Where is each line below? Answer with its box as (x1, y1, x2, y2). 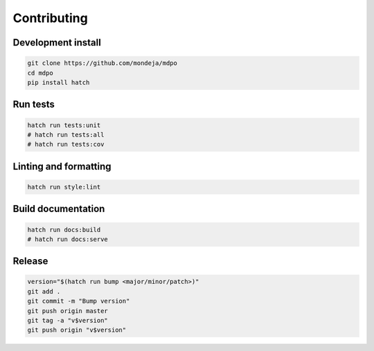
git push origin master (27, 307, 109, 314)
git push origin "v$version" (27, 326, 127, 334)
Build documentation (12, 203, 105, 215)
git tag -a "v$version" (27, 316, 109, 325)
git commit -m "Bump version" (27, 297, 130, 305)
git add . (27, 287, 61, 295)
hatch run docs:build (27, 225, 101, 234)
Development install (12, 37, 102, 48)
